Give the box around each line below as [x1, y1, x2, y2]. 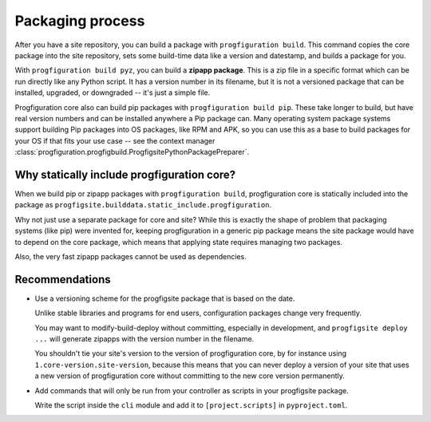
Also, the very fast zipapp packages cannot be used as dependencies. [14, 251, 247, 261]
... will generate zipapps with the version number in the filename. [34, 334, 255, 343]
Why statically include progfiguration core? [14, 168, 236, 181]
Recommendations [14, 272, 111, 286]
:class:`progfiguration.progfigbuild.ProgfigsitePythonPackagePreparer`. [14, 148, 250, 157]
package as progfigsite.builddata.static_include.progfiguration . [14, 200, 271, 210]
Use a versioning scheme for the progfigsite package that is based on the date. [34, 294, 295, 303]
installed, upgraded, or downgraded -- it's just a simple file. [14, 88, 211, 97]
